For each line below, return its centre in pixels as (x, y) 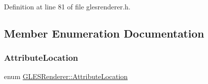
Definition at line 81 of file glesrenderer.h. (67, 6)
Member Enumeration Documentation (104, 33)
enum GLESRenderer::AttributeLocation (66, 76)
